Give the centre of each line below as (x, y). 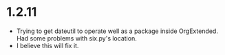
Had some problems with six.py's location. (76, 38)
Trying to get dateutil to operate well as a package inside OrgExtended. (117, 31)
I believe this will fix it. (47, 45)
